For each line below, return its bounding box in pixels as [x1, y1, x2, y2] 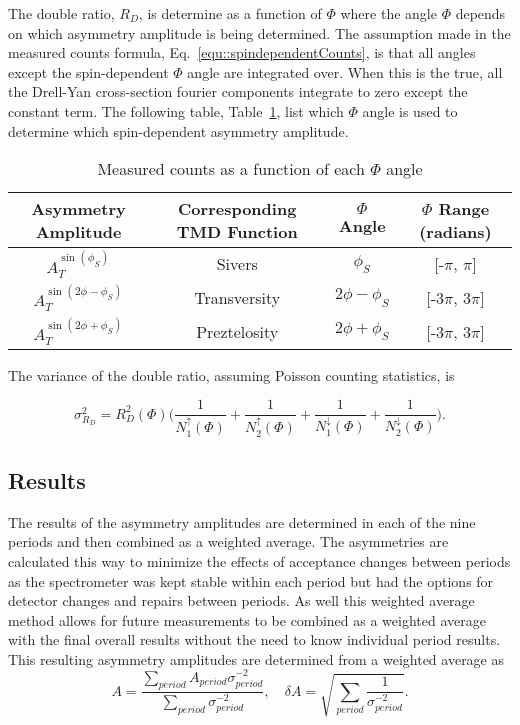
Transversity [194, 285, 281, 309]
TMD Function [176, 220, 298, 244]
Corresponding [178, 197, 297, 221]
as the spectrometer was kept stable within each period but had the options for [8, 570, 494, 591]
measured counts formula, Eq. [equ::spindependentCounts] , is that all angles [8, 42, 476, 63]
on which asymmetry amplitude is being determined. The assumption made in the [8, 22, 511, 43]
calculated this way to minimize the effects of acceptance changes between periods [8, 550, 511, 571]
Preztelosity [196, 319, 279, 343]
